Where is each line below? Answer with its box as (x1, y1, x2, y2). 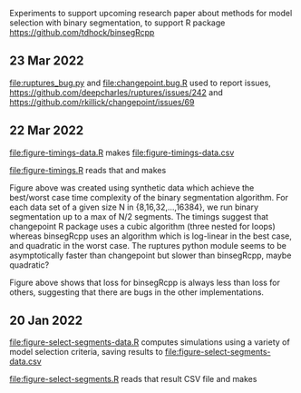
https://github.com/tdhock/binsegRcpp (9, 27, 155, 37)
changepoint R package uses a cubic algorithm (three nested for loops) (9, 221, 277, 231)
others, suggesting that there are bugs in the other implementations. (9, 286, 265, 298)
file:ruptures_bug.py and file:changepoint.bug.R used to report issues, (9, 77, 272, 88)
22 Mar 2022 (9, 123, 84, 139)
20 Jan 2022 (9, 313, 83, 329)
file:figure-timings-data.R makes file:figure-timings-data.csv (9, 147, 235, 158)
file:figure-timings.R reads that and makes (9, 164, 167, 175)
